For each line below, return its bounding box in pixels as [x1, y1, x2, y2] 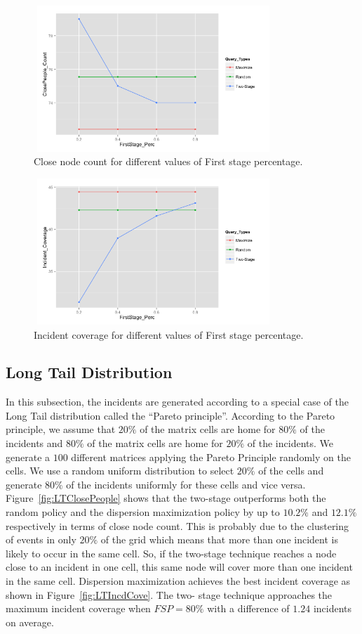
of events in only [6, 532, 76, 547]
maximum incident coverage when [6, 601, 151, 616]
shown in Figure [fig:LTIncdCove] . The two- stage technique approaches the [6, 587, 333, 602]
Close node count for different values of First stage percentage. [34, 154, 303, 169]
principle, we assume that [6, 422, 116, 436]
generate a [6, 449, 51, 464]
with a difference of [207, 601, 290, 616]
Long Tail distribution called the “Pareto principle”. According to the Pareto [6, 408, 335, 422]
